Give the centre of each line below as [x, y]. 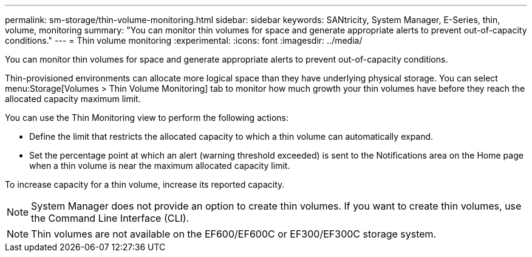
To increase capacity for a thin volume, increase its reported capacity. [145, 184]
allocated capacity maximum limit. [73, 99]
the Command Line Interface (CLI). [110, 218]
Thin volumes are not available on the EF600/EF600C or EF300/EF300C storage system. [234, 234]
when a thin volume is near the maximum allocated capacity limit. [160, 166]
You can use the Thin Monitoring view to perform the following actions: [147, 118]
